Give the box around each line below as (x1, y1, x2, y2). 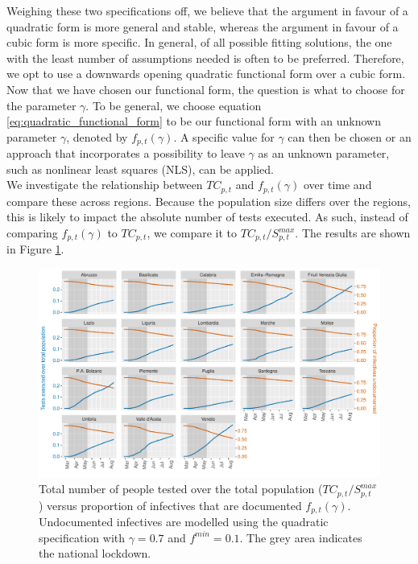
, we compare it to (147, 224, 238, 241)
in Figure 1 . (6, 241, 64, 257)
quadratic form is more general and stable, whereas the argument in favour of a (6, 18, 399, 35)
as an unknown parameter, (258, 145, 390, 162)
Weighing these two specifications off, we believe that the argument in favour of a (6, 2, 408, 19)
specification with (39, 529, 126, 545)
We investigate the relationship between (6, 176, 203, 193)
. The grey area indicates (239, 529, 362, 545)
